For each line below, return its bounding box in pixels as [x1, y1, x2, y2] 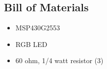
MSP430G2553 [15, 23, 60, 33]
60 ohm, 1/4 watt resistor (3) [15, 55, 104, 66]
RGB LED [15, 39, 48, 49]
